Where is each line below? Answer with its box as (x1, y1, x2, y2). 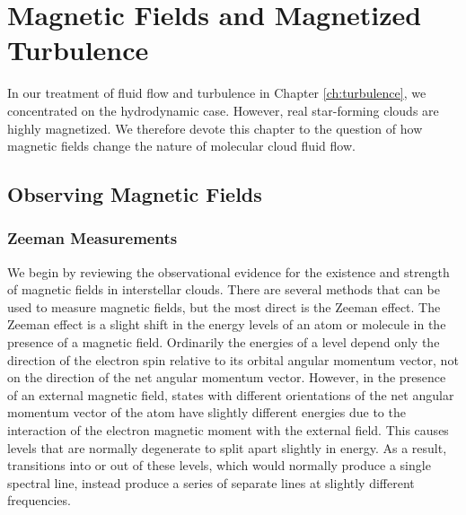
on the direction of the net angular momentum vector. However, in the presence (7, 368, 446, 387)
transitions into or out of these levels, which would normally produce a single (7, 456, 431, 475)
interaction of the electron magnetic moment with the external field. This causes (7, 421, 449, 440)
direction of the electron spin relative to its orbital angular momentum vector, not (7, 350, 459, 369)
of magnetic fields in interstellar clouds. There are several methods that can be (7, 280, 440, 299)
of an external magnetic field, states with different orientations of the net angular (7, 385, 454, 404)
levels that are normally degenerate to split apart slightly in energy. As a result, (7, 438, 447, 457)
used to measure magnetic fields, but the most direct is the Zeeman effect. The (7, 297, 441, 316)
